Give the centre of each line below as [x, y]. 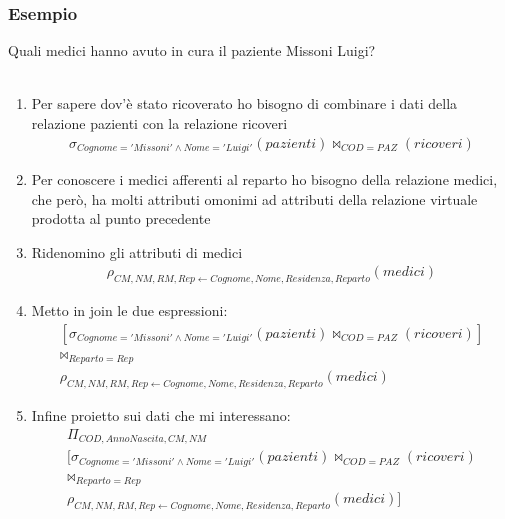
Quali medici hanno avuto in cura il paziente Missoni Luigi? [192, 50]
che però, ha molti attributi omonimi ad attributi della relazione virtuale [254, 198]
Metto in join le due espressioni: [129, 310]
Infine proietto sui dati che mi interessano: [161, 415]
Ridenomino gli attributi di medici [137, 251]
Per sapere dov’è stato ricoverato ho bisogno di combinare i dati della [244, 103]
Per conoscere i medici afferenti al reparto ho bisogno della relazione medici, [264, 179]
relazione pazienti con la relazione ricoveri [159, 123]
